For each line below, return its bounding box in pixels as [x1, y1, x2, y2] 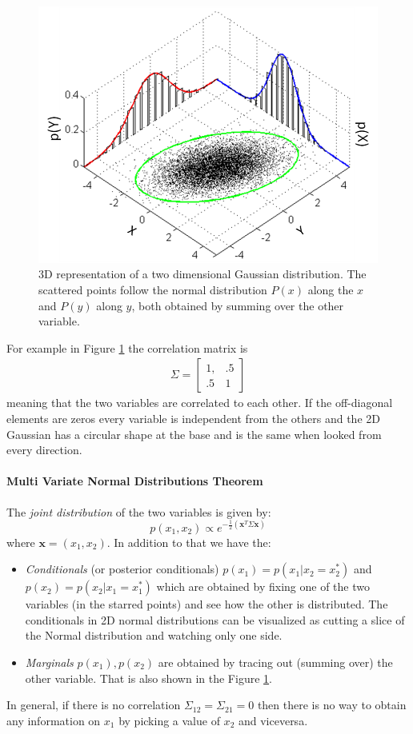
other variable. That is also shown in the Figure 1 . [25, 669, 272, 686]
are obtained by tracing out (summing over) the [158, 654, 393, 670]
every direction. [6, 441, 82, 458]
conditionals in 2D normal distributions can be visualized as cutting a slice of [25, 611, 405, 628]
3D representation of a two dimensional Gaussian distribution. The [38, 265, 367, 282]
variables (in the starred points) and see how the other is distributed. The [25, 596, 388, 612]
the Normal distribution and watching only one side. [25, 627, 283, 644]
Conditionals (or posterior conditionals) [25, 560, 219, 577]
